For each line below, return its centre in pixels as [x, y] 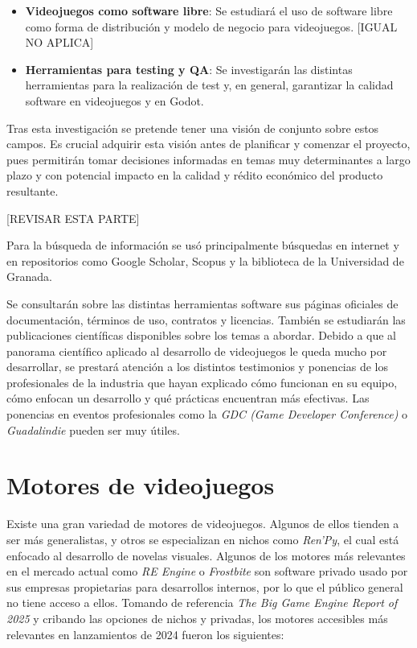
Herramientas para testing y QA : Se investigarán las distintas [189, 69]
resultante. [33, 190]
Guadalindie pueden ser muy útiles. [93, 429]
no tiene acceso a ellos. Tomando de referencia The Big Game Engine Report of [202, 603]
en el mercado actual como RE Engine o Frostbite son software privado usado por [207, 571]
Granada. [29, 277]
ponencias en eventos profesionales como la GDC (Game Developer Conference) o [207, 414]
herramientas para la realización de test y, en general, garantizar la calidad [209, 85]
